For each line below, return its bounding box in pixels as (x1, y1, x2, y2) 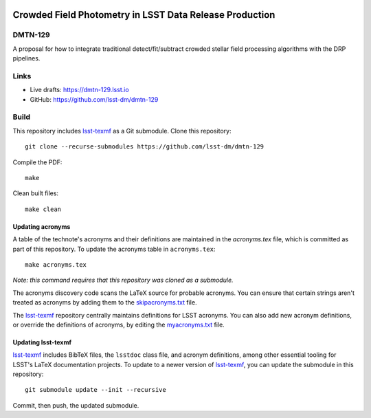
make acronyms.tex (25, 261, 87, 268)
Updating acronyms (12, 222, 71, 230)
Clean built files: (12, 189, 58, 197)
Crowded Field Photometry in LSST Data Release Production (12, 9, 276, 21)
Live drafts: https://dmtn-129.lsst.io (30, 86, 130, 94)
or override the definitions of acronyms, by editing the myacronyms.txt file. (12, 320, 225, 329)
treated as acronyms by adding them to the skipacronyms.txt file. (12, 298, 197, 307)
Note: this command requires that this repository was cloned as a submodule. (12, 276, 234, 285)
